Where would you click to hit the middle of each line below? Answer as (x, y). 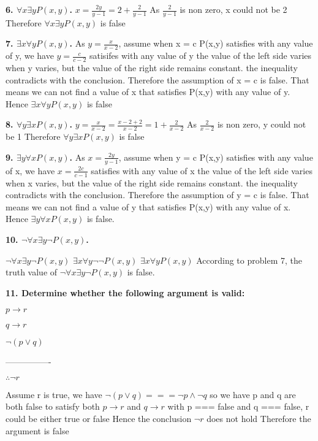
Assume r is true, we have (54, 394)
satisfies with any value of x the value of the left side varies (202, 170)
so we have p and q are (253, 394)
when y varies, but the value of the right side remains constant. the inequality (152, 68)
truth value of (32, 272)
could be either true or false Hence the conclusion (99, 419)
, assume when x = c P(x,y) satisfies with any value (216, 43)
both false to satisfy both (53, 406)
